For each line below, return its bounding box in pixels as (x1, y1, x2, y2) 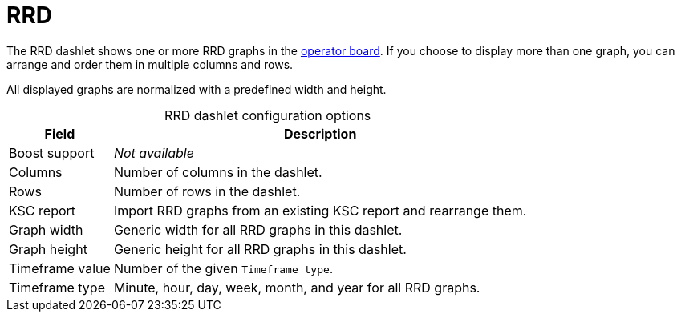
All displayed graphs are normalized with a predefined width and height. (6, 82, 387, 96)
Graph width (9, 221, 83, 238)
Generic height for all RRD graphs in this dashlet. (113, 240, 407, 257)
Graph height (9, 240, 87, 257)
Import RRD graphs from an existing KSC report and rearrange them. (113, 202, 527, 219)
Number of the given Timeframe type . (113, 260, 334, 276)
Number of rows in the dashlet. (113, 183, 301, 199)
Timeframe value (9, 260, 111, 276)
